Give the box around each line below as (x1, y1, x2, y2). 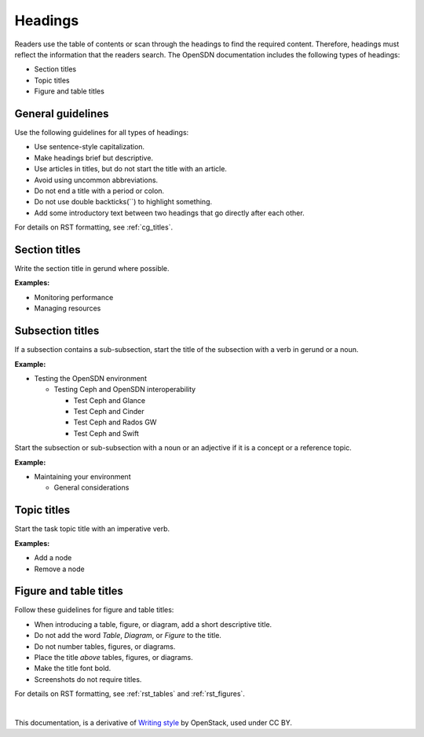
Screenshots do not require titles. (34, 674, 142, 684)
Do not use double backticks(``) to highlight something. (34, 197, 212, 207)
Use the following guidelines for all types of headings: (14, 128, 189, 137)
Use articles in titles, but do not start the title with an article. (34, 164, 228, 174)
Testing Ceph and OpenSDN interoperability (53, 385, 196, 394)
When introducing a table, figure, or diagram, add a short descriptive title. (34, 619, 272, 629)
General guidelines (14, 107, 109, 120)
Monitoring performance (34, 292, 114, 302)
